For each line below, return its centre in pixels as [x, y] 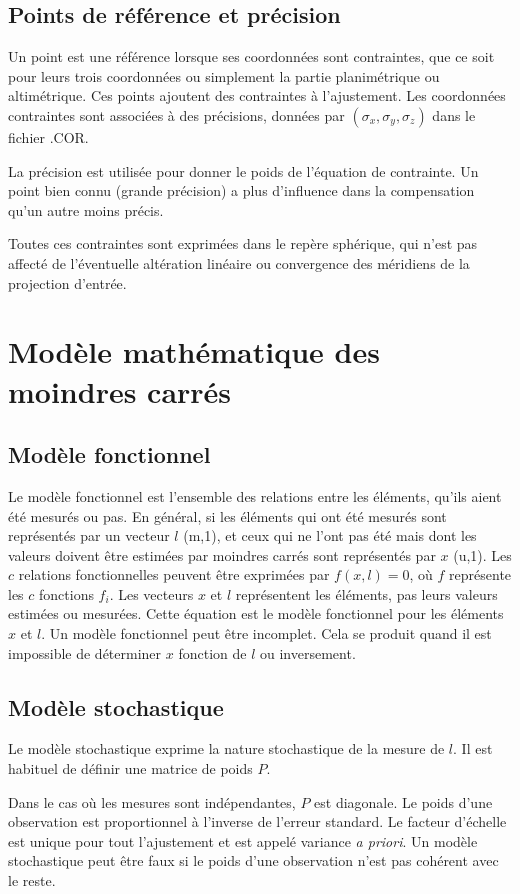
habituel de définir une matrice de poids [130, 768]
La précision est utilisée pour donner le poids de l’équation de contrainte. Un [243, 170]
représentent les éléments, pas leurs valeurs [366, 593]
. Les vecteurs [151, 593]
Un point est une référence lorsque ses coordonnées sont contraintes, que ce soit [251, 56]
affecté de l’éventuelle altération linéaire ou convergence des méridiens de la [239, 262]
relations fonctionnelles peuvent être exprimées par [174, 574]
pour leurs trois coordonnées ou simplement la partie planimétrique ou [224, 75]
